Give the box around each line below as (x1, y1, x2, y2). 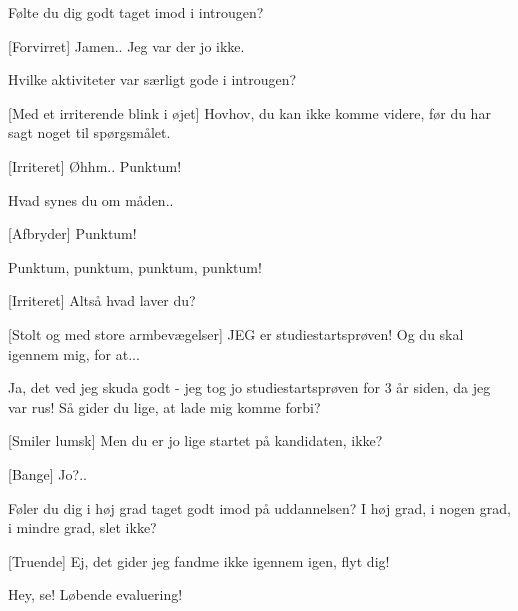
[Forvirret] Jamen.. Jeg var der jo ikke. (8, 35, 245, 56)
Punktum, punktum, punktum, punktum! (8, 256, 262, 277)
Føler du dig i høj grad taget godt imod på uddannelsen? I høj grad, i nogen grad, (8, 497, 511, 518)
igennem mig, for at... (8, 343, 140, 364)
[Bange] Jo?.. (8, 463, 87, 484)
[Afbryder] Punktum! (8, 223, 137, 244)
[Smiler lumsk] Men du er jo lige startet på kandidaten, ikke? (8, 430, 383, 451)
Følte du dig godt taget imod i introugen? (8, 2, 264, 22)
